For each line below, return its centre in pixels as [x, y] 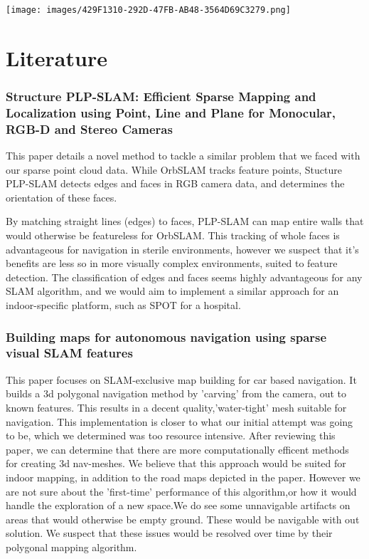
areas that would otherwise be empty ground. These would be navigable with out [183, 519]
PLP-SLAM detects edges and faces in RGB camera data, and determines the [175, 183]
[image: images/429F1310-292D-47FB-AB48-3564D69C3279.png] [148, 10]
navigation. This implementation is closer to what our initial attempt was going [180, 421]
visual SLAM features [69, 353]
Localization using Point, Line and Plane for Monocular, [171, 112]
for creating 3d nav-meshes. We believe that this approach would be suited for [176, 463]
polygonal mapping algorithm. [71, 547]
